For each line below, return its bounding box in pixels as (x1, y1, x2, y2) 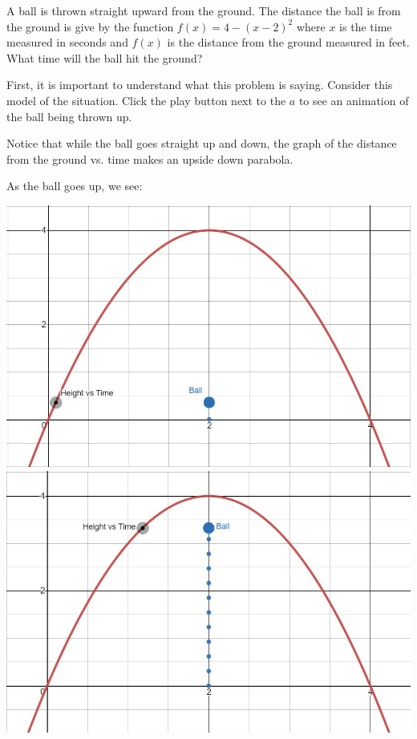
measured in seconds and (6, 34, 128, 51)
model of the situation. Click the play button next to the (6, 91, 286, 108)
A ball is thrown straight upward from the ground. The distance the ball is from (6, 2, 401, 18)
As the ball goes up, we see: (6, 177, 143, 194)
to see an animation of (298, 91, 409, 108)
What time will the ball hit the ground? (6, 49, 203, 66)
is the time (339, 18, 392, 35)
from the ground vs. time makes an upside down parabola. (6, 150, 294, 167)
